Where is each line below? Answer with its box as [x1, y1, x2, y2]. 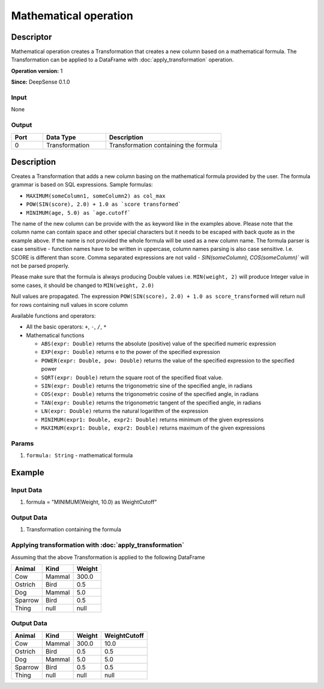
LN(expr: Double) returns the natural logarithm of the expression [41, 407, 209, 415]
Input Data [11, 486, 43, 494]
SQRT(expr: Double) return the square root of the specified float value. [41, 374, 223, 381]
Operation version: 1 [11, 67, 63, 75]
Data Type [46, 133, 76, 141]
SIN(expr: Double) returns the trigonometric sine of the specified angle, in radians [41, 382, 253, 389]
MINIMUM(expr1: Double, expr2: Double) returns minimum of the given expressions [41, 416, 264, 423]
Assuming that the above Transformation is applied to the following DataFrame [11, 554, 205, 561]
